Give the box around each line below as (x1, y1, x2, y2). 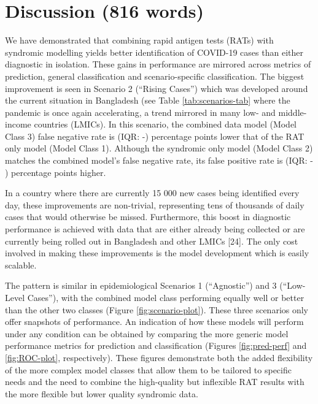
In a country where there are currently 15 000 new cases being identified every (5, 186, 300, 199)
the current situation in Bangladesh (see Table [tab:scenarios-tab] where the (5, 94, 290, 107)
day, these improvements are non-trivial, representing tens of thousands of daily (5, 198, 304, 211)
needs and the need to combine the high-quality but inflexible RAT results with (5, 375, 304, 388)
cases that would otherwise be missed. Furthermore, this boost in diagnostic (5, 210, 291, 223)
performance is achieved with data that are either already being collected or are (5, 223, 305, 235)
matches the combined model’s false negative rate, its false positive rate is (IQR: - (5, 154, 314, 167)
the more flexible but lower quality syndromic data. (5, 387, 198, 400)
